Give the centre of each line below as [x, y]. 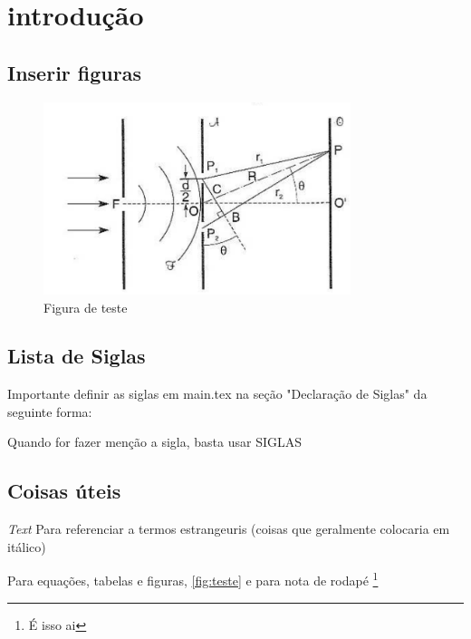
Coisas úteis [64, 491]
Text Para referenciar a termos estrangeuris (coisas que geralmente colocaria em [229, 529]
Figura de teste [86, 307]
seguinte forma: [50, 411]
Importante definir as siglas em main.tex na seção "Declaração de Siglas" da [217, 394]
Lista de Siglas [77, 356]
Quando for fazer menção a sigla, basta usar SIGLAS [154, 442]
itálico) [27, 546]
